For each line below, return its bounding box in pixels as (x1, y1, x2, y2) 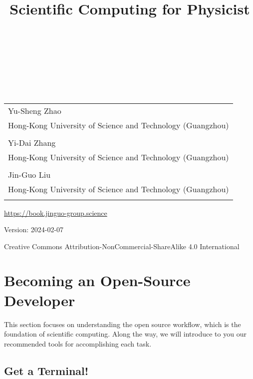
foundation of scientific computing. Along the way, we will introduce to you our (4, 329, 247, 339)
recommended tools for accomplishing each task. (4, 338, 152, 349)
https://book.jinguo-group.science (4, 207, 107, 218)
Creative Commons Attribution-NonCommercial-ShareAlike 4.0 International (4, 241, 240, 251)
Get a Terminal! (4, 363, 89, 378)
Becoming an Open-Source (4, 270, 191, 291)
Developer (4, 290, 75, 310)
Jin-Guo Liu (8, 168, 51, 180)
